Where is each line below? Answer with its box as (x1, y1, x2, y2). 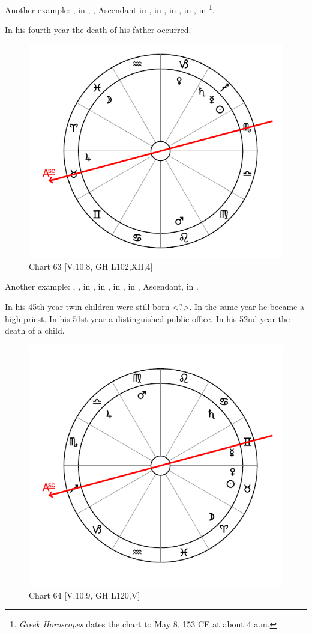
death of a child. (5, 324, 65, 337)
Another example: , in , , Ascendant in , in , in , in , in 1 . (5, 2, 215, 16)
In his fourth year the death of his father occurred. (5, 23, 191, 36)
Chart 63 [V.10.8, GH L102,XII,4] (29, 260, 153, 272)
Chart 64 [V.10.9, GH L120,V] (29, 588, 140, 601)
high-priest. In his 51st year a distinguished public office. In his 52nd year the (5, 312, 290, 325)
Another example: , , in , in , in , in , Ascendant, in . (5, 280, 199, 293)
